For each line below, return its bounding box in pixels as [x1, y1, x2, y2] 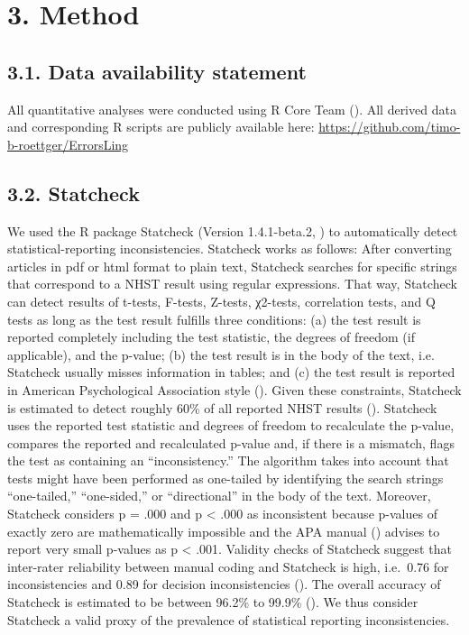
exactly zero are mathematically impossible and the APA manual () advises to [7, 521, 440, 540]
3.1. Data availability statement [7, 57, 307, 85]
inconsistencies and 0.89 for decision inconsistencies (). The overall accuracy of [7, 575, 441, 594]
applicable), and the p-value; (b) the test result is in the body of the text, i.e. [7, 345, 435, 364]
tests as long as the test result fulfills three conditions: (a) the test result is [7, 309, 421, 328]
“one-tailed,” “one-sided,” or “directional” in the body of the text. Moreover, [7, 486, 431, 505]
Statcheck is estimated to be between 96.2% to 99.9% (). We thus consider [7, 593, 418, 612]
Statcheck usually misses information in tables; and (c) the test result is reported [7, 363, 455, 382]
